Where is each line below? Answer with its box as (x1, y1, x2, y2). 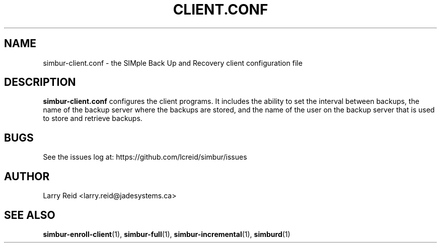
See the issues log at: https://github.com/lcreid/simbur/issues (43, 153, 247, 162)
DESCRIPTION (4, 76, 76, 89)
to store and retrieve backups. (43, 114, 142, 123)
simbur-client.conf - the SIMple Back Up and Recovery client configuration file (43, 58, 303, 67)
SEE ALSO (4, 208, 55, 221)
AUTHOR (4, 170, 50, 183)
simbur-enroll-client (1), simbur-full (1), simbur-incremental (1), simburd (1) (43, 229, 290, 238)
